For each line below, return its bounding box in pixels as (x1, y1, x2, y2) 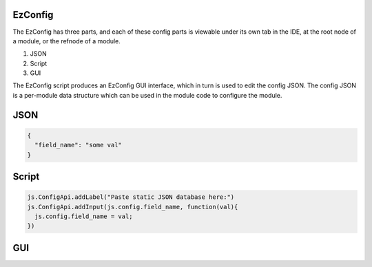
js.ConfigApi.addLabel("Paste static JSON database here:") (27, 193, 235, 201)
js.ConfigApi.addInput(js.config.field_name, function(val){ (27, 203, 238, 211)
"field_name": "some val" (34, 141, 122, 149)
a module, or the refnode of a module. (12, 36, 121, 45)
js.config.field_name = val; (34, 213, 134, 220)
